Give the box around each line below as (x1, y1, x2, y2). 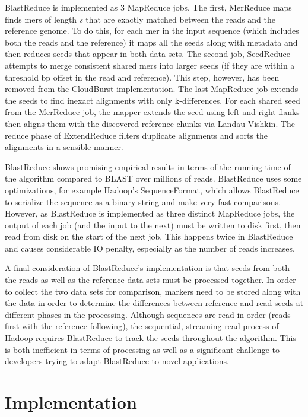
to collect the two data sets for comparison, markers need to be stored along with (5, 285, 301, 297)
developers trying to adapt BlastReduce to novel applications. (5, 355, 229, 367)
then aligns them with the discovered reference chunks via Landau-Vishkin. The (5, 117, 296, 129)
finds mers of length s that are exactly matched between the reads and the (5, 12, 275, 25)
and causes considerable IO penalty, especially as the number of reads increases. (5, 241, 295, 254)
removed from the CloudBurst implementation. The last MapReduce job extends (5, 82, 299, 95)
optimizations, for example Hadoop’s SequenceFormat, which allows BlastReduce (5, 183, 299, 196)
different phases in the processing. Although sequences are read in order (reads (5, 308, 291, 320)
